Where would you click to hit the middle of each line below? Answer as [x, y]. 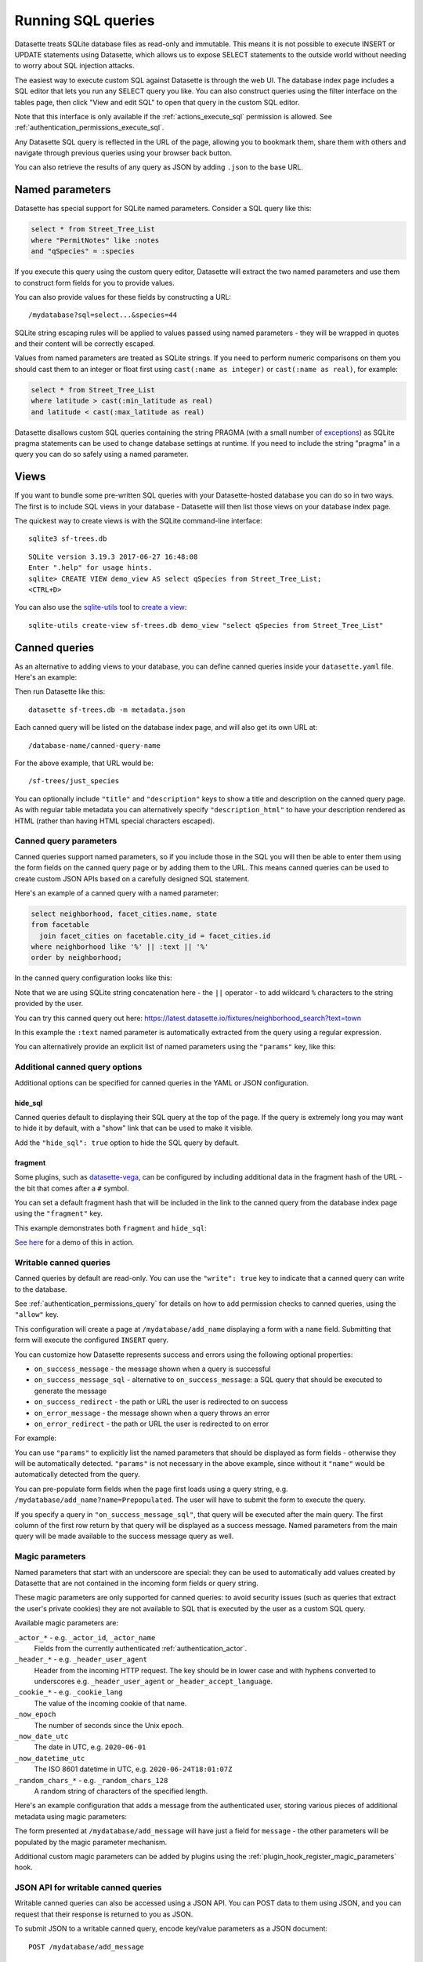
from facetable [60, 925]
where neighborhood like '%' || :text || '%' [120, 947]
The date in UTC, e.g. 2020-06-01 [90, 1747]
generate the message [70, 1391]
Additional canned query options [78, 1067]
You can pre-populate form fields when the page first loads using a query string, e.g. [152, 1489]
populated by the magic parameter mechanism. [91, 1842]
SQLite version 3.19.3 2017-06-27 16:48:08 [113, 556]
